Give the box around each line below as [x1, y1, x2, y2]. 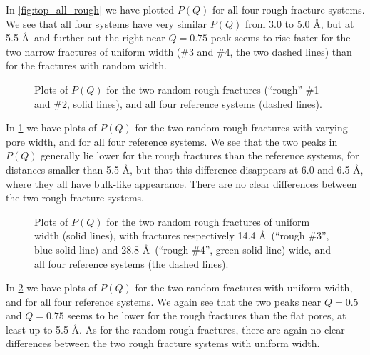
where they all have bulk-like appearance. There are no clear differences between [6, 176, 357, 191]
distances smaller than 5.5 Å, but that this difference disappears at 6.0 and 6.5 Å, [6, 161, 364, 176]
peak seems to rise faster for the [210, 30, 351, 45]
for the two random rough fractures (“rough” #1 [106, 81, 319, 96]
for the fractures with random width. [6, 58, 167, 73]
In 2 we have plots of [6, 280, 97, 295]
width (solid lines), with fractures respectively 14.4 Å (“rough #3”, [34, 228, 329, 243]
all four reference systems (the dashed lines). [34, 256, 229, 271]
